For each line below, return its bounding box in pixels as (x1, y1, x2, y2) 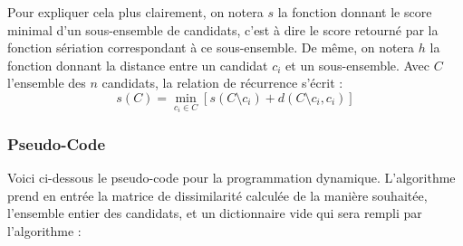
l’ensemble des (7, 73, 86, 92)
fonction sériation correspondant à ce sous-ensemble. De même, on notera (7, 38, 415, 57)
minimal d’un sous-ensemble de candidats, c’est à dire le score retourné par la (7, 20, 439, 39)
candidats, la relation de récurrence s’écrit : (101, 73, 343, 92)
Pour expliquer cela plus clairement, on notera (7, 3, 264, 21)
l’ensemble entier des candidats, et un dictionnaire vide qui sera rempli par (7, 203, 422, 222)
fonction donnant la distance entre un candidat (7, 55, 268, 74)
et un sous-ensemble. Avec (285, 55, 429, 74)
